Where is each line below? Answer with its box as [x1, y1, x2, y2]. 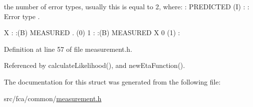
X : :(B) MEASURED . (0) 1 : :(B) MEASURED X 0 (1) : [4, 27, 180, 38]
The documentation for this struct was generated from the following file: [4, 76, 221, 86]
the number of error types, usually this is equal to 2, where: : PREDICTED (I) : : [4, 1, 250, 11]
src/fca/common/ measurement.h [4, 93, 102, 103]
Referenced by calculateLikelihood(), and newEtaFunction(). [4, 60, 185, 70]
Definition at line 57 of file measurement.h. [4, 43, 133, 54]
